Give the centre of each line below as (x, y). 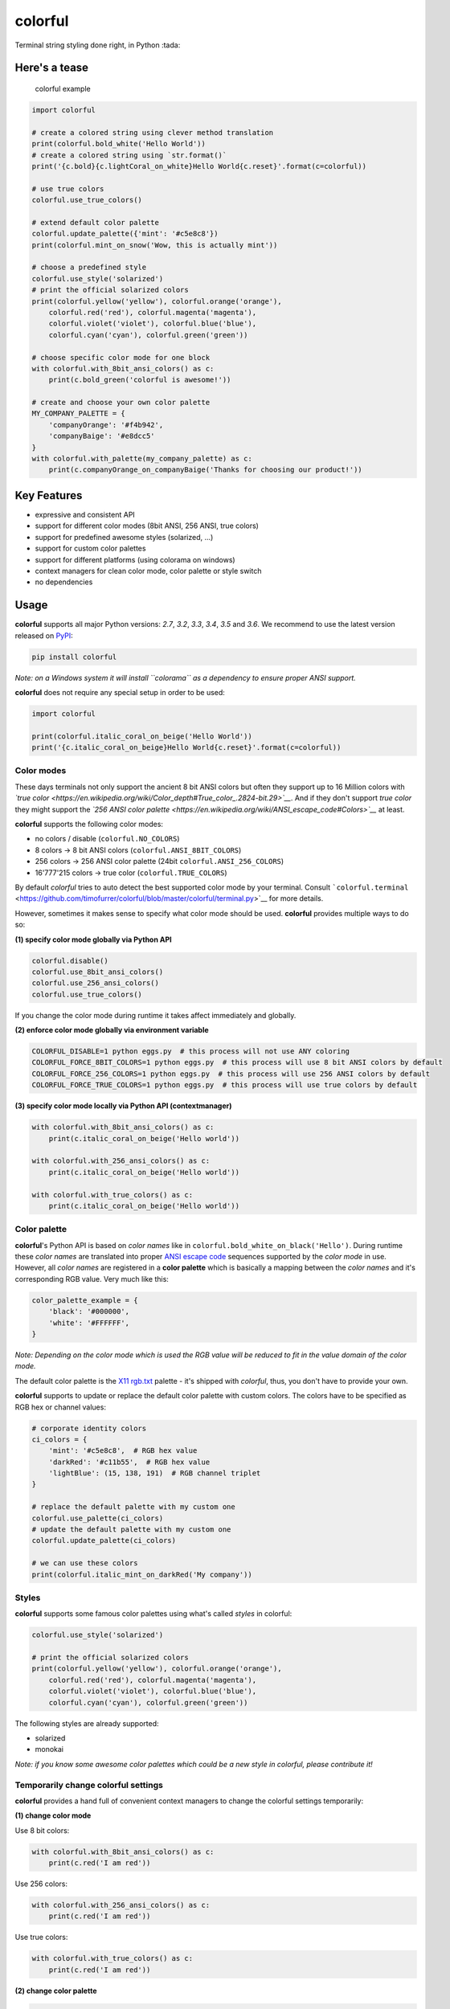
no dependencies (64, 582)
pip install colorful (74, 657)
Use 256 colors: (41, 1884)
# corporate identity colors (89, 1428)
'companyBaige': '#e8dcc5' (102, 436)
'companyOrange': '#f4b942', (106, 425)
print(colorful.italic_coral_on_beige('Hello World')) (142, 736)
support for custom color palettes (90, 548)
